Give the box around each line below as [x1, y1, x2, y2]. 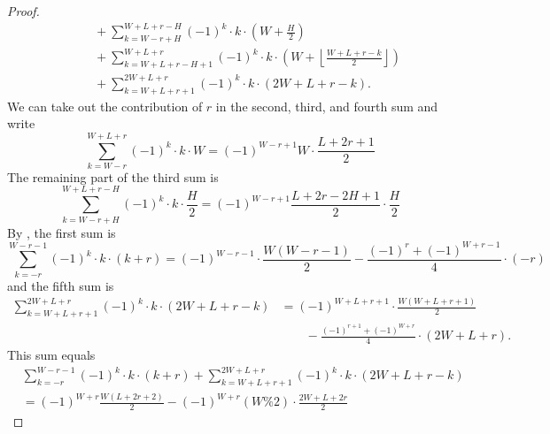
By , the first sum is [7, 223, 116, 241]
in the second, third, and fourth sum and [215, 96, 438, 115]
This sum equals [7, 345, 96, 363]
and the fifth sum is [7, 276, 114, 294]
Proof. [7, 2, 40, 19]
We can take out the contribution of [7, 96, 203, 115]
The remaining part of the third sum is [7, 167, 219, 186]
